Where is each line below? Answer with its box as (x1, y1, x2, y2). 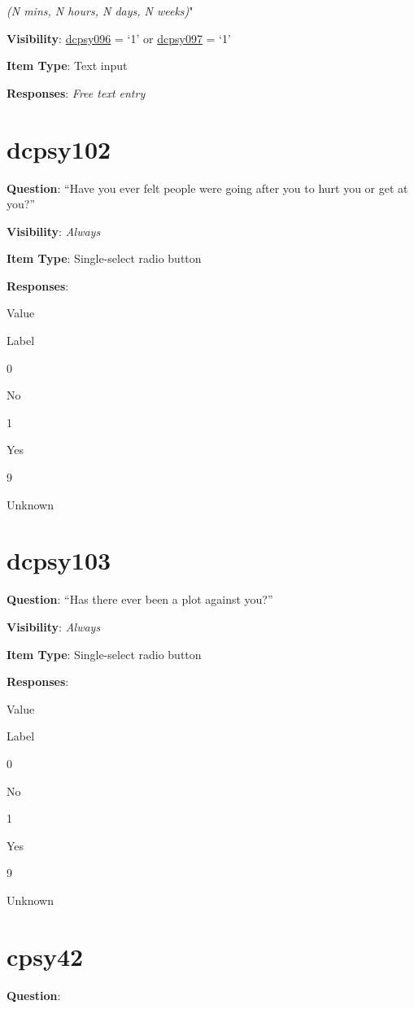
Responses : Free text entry (7, 84, 146, 101)
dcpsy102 (7, 132, 111, 165)
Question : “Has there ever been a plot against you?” (7, 591, 273, 608)
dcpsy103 (7, 544, 111, 577)
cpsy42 (7, 939, 84, 972)
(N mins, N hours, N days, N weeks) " (7, 2, 194, 19)
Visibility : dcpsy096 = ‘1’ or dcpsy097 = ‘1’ (7, 29, 231, 46)
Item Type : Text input (7, 57, 128, 74)
